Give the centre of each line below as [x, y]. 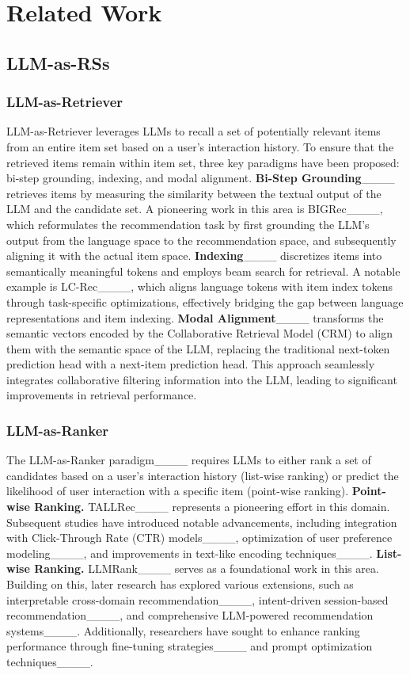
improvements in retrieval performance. [102, 395]
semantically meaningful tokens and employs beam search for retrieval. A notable [203, 271]
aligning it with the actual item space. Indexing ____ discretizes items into [194, 256]
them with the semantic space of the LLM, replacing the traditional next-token [198, 348]
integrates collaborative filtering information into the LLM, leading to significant [202, 379]
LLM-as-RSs [58, 62]
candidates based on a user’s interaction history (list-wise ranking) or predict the [203, 475]
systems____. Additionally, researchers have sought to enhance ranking [183, 630]
